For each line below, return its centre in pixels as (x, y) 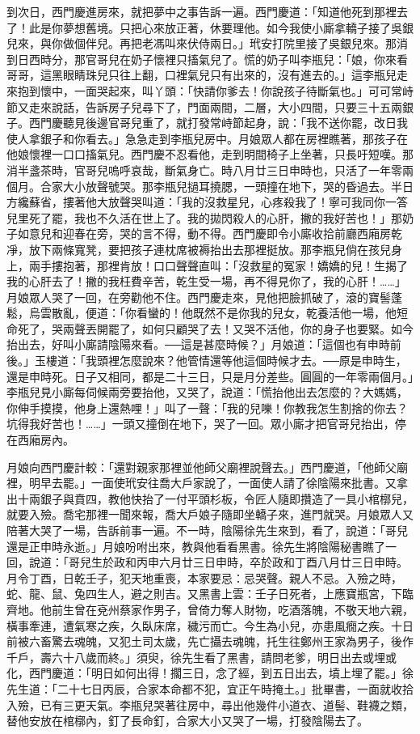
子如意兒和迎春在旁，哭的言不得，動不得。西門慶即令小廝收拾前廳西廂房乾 (204, 233)
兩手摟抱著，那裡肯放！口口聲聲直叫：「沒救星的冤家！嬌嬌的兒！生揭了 (218, 265)
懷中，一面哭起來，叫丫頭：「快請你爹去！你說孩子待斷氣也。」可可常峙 (227, 90)
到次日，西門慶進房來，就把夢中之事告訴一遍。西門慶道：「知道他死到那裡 (202, 11)
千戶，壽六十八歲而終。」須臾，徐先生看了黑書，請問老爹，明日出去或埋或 (202, 657)
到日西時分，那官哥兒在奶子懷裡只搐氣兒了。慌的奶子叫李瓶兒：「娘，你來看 (207, 59)
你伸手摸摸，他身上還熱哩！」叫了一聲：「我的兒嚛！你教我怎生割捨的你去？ (207, 407)
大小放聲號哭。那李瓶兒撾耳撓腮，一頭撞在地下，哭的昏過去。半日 (238, 186)
